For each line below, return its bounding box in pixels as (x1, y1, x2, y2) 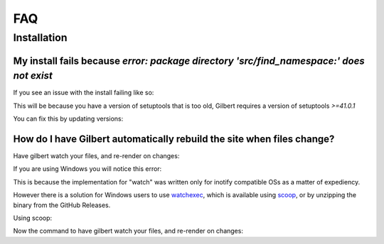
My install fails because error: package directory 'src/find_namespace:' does (13, 55, 366, 67)
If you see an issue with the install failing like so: (13, 89, 154, 97)
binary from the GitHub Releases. (13, 201, 111, 209)
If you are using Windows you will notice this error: (13, 165, 162, 173)
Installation (13, 31, 68, 44)
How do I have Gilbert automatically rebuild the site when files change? (13, 133, 335, 145)
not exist (13, 70, 53, 82)
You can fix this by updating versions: (13, 114, 124, 123)
